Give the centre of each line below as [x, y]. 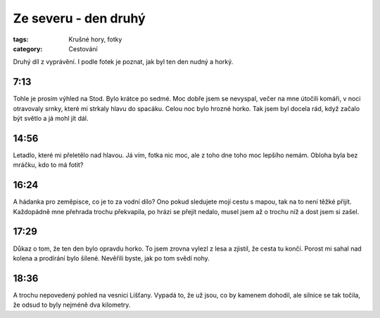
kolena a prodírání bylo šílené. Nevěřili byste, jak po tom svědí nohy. [112, 258]
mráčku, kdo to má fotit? [48, 165]
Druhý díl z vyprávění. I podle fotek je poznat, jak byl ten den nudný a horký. [123, 62]
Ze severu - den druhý [79, 18]
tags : [21, 39]
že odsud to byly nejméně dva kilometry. [72, 305]
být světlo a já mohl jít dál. [51, 119]
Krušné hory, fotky [95, 39]
